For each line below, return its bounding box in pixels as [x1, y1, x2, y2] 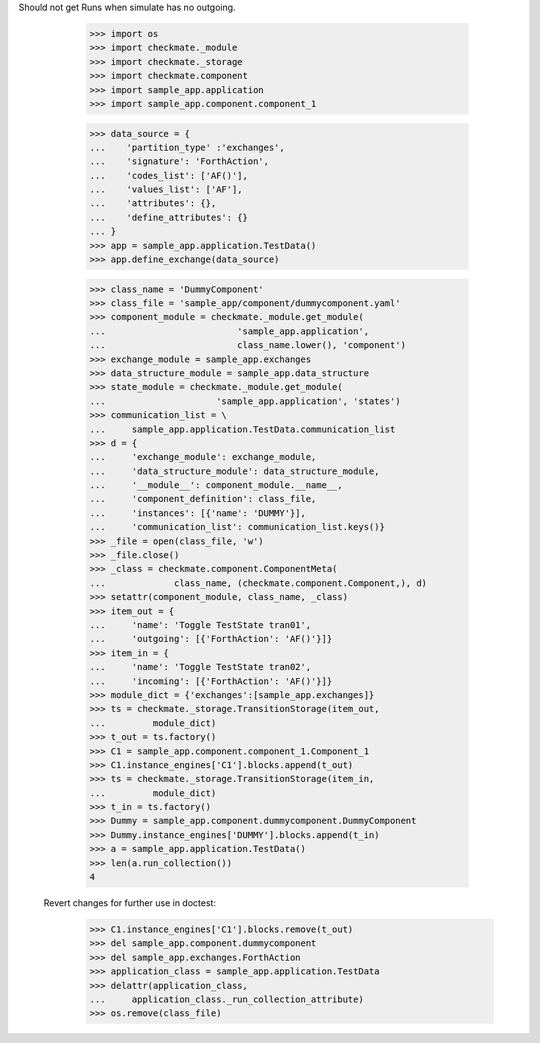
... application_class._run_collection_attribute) [89, 993, 364, 1005]
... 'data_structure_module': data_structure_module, [89, 465, 380, 477]
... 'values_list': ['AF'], [89, 184, 244, 195]
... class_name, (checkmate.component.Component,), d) [89, 577, 428, 589]
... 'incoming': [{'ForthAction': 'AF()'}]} [89, 675, 333, 687]
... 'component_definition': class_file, [89, 493, 317, 505]
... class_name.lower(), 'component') [89, 340, 407, 351]
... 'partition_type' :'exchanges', [89, 141, 285, 153]
